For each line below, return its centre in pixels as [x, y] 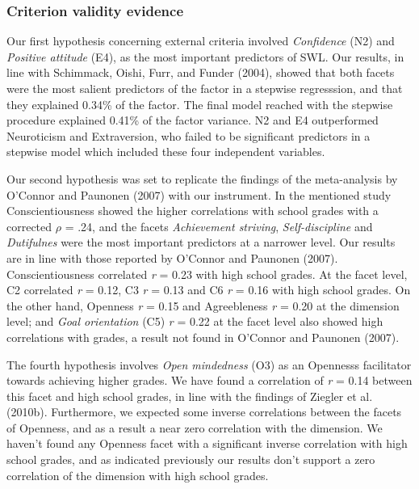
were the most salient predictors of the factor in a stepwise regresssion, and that [205, 88]
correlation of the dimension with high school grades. [138, 475]
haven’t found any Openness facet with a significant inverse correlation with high [207, 443]
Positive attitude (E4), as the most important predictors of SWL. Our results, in [205, 56]
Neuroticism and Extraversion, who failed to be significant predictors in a [189, 135]
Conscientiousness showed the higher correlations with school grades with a [193, 211]
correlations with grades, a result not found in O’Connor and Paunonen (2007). [203, 337]
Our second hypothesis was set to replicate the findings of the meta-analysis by [202, 178]
